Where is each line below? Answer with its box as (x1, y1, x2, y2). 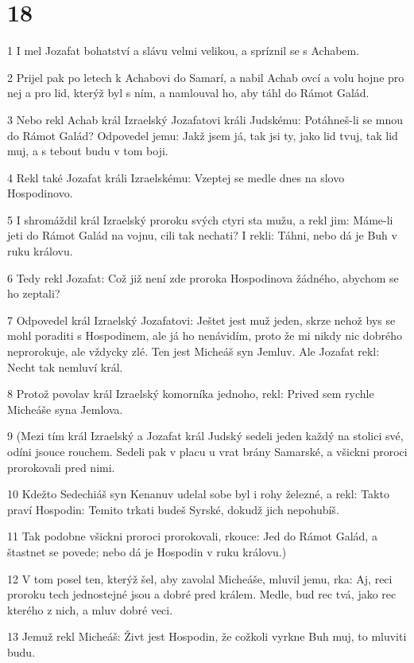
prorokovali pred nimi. (7, 458, 115, 475)
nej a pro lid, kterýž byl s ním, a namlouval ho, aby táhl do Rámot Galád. (7, 84, 370, 101)
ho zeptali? (7, 285, 60, 302)
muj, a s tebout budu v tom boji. (7, 142, 168, 159)
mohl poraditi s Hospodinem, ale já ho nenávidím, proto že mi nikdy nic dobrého (7, 327, 402, 344)
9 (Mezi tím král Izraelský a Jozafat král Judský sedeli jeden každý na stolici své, (7, 427, 404, 444)
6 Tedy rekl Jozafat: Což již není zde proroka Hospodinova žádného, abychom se (7, 269, 399, 286)
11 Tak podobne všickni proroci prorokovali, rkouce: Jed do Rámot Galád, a (7, 528, 377, 544)
